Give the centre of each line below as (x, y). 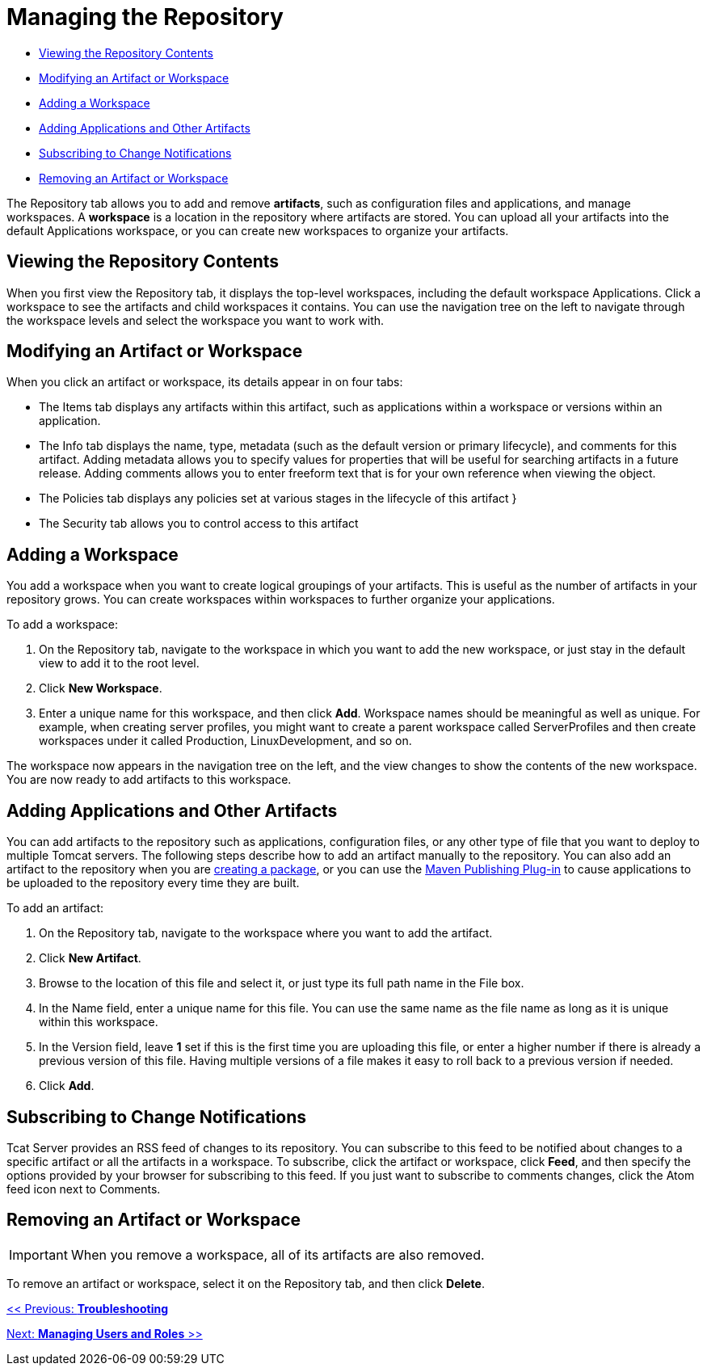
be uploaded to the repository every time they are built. (153, 883)
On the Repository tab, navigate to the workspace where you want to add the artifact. (266, 933)
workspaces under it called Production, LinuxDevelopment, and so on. (225, 741)
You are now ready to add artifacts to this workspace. (149, 780)
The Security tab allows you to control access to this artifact (199, 524)
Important (38, 1254)
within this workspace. (99, 1022)
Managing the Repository (145, 17)
